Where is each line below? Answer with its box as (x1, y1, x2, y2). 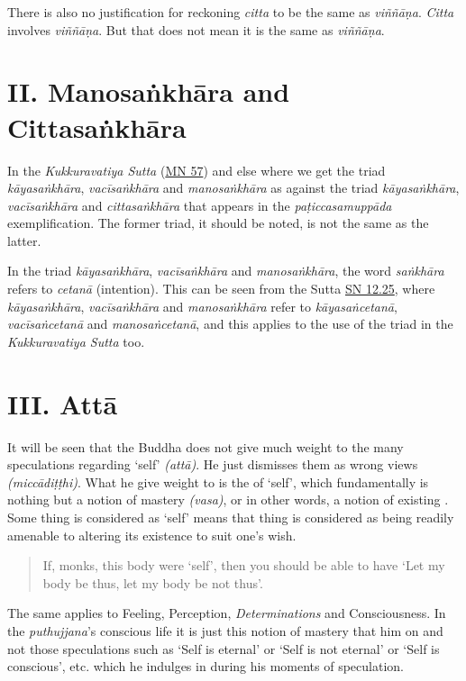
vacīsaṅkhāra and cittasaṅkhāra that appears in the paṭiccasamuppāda (7, 195, 392, 214)
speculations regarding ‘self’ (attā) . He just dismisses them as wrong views (7, 455, 418, 474)
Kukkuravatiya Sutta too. (7, 331, 145, 350)
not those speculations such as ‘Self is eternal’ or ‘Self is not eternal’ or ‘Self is (7, 639, 440, 658)
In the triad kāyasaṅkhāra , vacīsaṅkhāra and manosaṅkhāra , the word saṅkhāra (7, 261, 444, 280)
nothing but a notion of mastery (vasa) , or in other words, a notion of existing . (7, 490, 449, 509)
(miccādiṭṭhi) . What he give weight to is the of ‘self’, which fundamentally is (7, 472, 429, 491)
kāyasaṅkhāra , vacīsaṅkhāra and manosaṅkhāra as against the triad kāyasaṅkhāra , (7, 178, 460, 197)
